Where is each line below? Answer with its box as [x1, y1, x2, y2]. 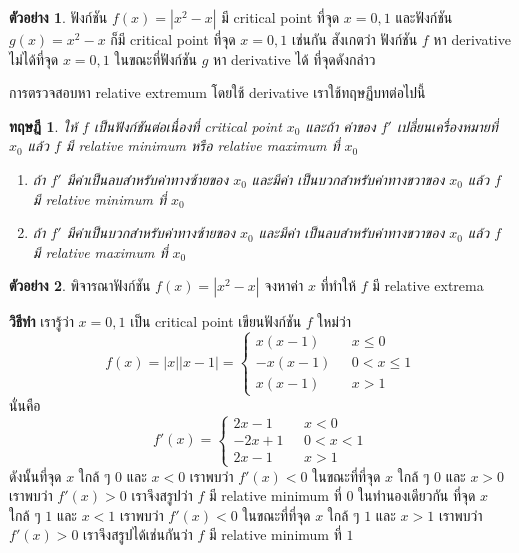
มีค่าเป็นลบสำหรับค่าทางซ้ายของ [66, 168, 229, 189]
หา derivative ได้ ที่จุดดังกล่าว [213, 48, 376, 69]
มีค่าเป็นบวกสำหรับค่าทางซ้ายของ [66, 222, 236, 243]
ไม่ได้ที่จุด [9, 48, 59, 69]
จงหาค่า [264, 275, 304, 296]
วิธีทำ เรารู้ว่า [9, 311, 74, 332]
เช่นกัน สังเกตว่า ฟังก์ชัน [291, 29, 418, 49]
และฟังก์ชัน [395, 7, 453, 27]
